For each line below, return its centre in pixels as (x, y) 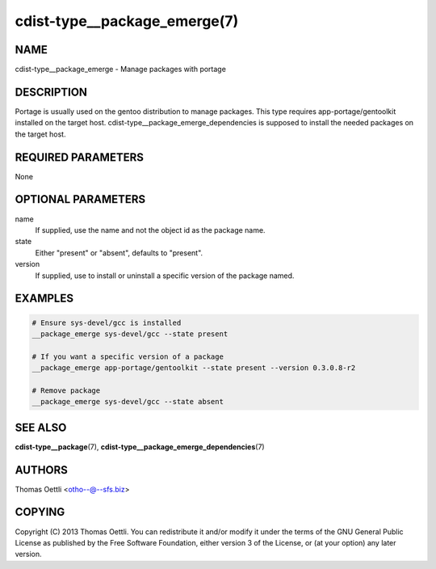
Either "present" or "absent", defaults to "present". (119, 253)
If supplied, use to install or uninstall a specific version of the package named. (165, 276)
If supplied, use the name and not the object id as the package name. (150, 230)
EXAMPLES (44, 299)
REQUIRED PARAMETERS (80, 157)
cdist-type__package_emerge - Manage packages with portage (120, 70)
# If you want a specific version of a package (128, 356)
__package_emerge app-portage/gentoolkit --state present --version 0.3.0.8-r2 (194, 368)
